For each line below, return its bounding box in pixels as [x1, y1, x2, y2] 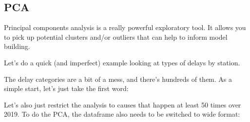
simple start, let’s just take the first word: [4, 83, 129, 93]
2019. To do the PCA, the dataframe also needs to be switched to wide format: [4, 109, 240, 119]
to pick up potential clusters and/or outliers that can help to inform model [4, 31, 228, 42]
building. [4, 41, 30, 51]
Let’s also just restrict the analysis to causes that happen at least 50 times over [4, 99, 241, 109]
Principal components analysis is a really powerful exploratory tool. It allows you [4, 22, 246, 32]
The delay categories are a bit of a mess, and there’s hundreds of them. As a [4, 74, 232, 84]
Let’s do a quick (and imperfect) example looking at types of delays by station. [4, 57, 240, 67]
